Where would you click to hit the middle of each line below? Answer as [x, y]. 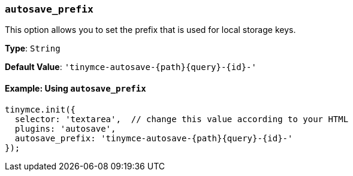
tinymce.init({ [40, 109]
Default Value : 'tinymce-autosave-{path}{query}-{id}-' [131, 67]
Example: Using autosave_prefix [76, 88]
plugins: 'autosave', [65, 128]
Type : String [33, 48]
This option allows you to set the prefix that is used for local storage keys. [150, 30]
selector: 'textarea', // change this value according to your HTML [182, 119]
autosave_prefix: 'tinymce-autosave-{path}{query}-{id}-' [154, 138]
